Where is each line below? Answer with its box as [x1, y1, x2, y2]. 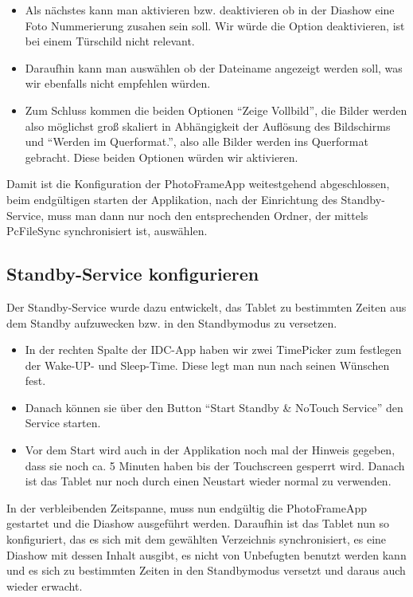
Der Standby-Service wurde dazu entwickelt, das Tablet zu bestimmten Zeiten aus [6, 298, 407, 315]
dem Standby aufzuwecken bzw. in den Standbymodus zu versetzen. [6, 314, 337, 331]
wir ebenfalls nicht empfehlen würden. [25, 75, 211, 92]
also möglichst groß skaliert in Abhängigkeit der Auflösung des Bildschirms [25, 117, 391, 134]
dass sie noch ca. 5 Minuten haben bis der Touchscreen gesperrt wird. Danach [25, 457, 405, 473]
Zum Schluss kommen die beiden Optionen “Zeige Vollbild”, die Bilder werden [25, 101, 407, 118]
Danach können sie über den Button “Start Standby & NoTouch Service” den [25, 399, 403, 415]
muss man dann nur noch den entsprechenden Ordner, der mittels [47, 206, 368, 223]
